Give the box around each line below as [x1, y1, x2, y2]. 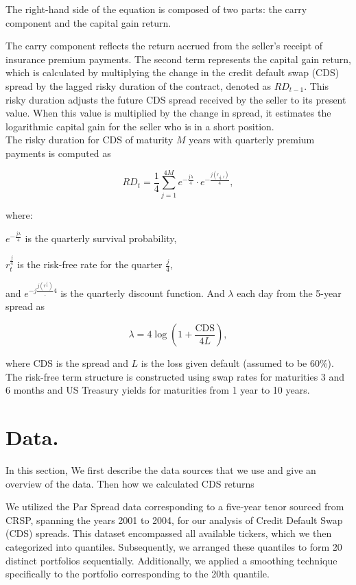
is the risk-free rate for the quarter [17, 257, 163, 272]
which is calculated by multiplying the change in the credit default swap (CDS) [5, 65, 340, 80]
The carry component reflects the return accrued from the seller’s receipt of [5, 38, 323, 53]
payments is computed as [5, 145, 111, 160]
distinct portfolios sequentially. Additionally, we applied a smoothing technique [5, 553, 337, 567]
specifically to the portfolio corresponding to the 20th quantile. [5, 566, 270, 581]
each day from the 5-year [237, 285, 342, 300]
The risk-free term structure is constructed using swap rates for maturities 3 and [5, 369, 345, 383]
